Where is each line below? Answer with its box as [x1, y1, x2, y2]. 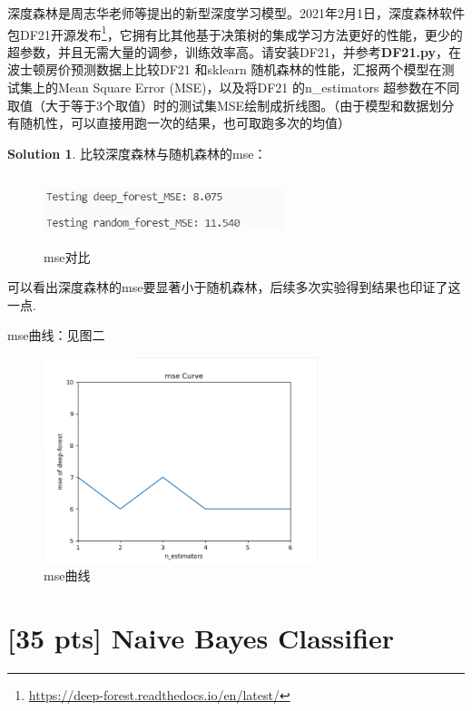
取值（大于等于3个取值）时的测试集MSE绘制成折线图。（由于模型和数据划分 [7, 95, 455, 114]
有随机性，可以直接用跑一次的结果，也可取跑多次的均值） [7, 113, 350, 132]
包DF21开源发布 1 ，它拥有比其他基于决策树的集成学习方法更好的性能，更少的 [7, 22, 463, 44]
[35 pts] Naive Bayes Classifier [7, 619, 395, 657]
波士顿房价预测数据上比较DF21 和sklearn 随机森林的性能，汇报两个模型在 [7, 60, 442, 79]
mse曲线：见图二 [7, 326, 105, 345]
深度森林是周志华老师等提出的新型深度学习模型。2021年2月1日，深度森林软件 [7, 4, 465, 22]
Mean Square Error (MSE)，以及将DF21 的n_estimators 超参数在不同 [57, 78, 460, 97]
